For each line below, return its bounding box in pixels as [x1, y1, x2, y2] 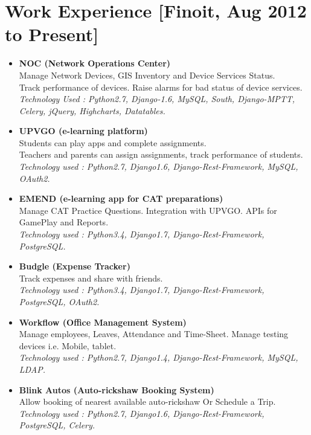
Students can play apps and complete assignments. [19, 136, 207, 149]
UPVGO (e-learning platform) [19, 124, 148, 137]
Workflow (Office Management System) [19, 315, 187, 328]
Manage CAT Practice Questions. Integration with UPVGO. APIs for [19, 204, 277, 216]
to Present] [5, 22, 99, 47]
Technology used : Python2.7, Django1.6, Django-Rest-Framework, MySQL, [19, 160, 298, 173]
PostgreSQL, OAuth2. [19, 295, 100, 308]
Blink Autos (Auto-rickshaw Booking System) [19, 383, 214, 396]
